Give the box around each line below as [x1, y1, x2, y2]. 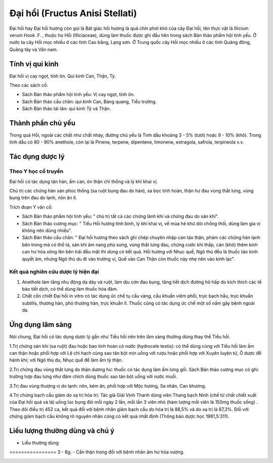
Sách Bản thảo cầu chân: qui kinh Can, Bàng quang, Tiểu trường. [22, 99, 157, 105]
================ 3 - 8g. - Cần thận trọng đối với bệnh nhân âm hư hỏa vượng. [9, 449, 185, 455]
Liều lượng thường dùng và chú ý [9, 426, 115, 435]
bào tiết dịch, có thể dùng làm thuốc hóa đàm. [22, 286, 118, 292]
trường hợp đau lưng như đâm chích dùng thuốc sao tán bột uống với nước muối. [9, 374, 177, 380]
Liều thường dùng [22, 440, 59, 446]
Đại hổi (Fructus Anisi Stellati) [9, 8, 137, 19]
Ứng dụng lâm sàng [9, 320, 72, 329]
